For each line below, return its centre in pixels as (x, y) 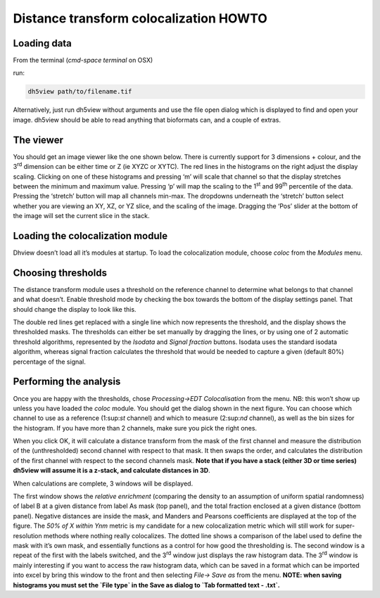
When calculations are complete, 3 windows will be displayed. (103, 483)
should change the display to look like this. (75, 309)
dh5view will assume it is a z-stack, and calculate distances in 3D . (112, 471)
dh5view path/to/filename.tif (80, 92)
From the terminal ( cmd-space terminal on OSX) (83, 61)
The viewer (38, 140)
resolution (27, 535)
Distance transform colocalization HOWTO (140, 18)
